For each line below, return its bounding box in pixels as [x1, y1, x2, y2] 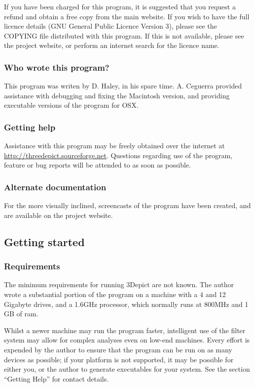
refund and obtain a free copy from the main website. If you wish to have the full [4, 11, 250, 21]
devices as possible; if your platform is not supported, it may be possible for [4, 354, 234, 364]
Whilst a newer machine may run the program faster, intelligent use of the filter [4, 325, 246, 335]
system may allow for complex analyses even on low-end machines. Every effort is [4, 335, 250, 345]
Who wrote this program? [4, 61, 109, 73]
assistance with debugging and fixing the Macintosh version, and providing [4, 90, 230, 100]
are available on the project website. [4, 210, 113, 220]
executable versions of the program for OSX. [4, 100, 139, 110]
